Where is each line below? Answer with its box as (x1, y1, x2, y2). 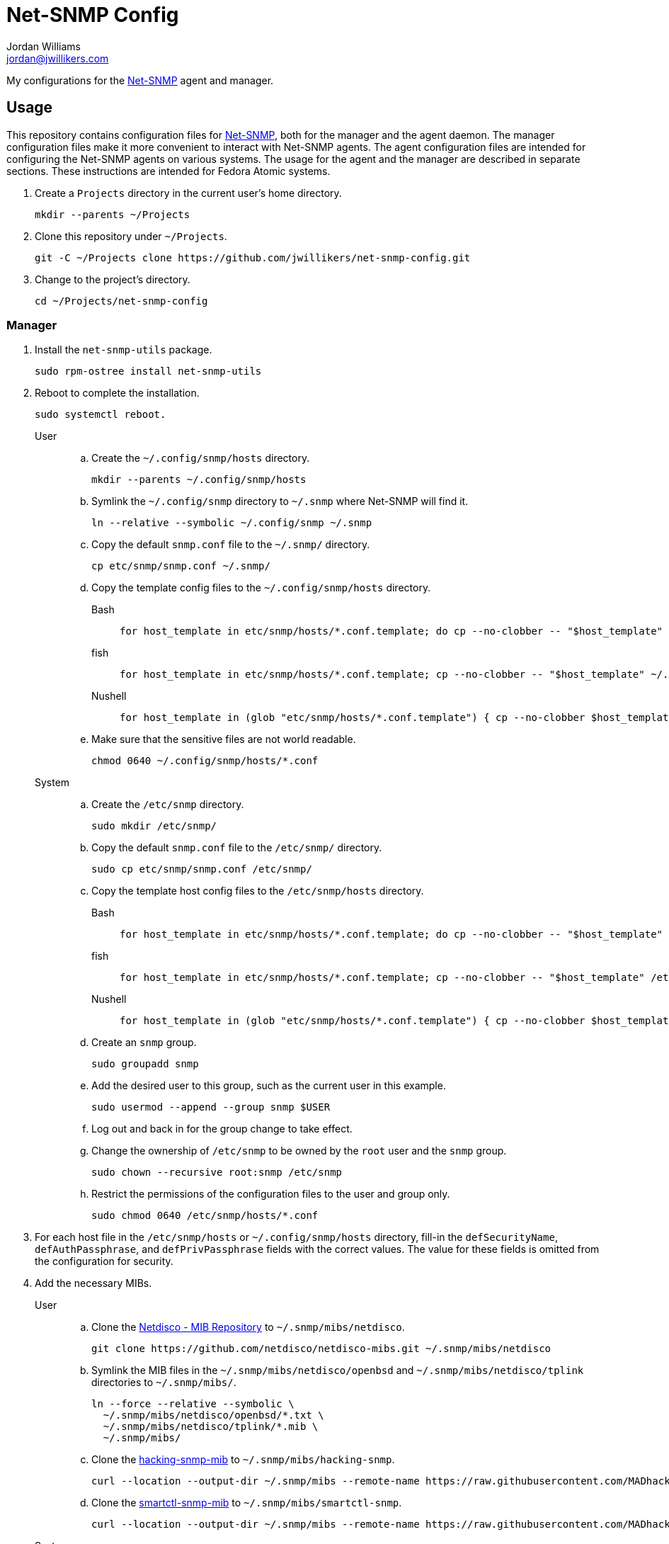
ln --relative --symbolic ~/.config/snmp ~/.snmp (91, 517, 372, 529)
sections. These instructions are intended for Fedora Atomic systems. (6, 164, 331, 177)
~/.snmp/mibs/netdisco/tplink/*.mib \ (103, 1421, 319, 1433)
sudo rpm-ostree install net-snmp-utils (35, 365, 262, 378)
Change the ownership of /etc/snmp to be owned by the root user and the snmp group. (91, 1145, 507, 1157)
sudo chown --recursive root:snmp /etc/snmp (91, 1166, 343, 1179)
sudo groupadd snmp (91, 1058, 199, 1070)
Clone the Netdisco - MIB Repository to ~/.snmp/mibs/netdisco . (91, 1321, 405, 1334)
